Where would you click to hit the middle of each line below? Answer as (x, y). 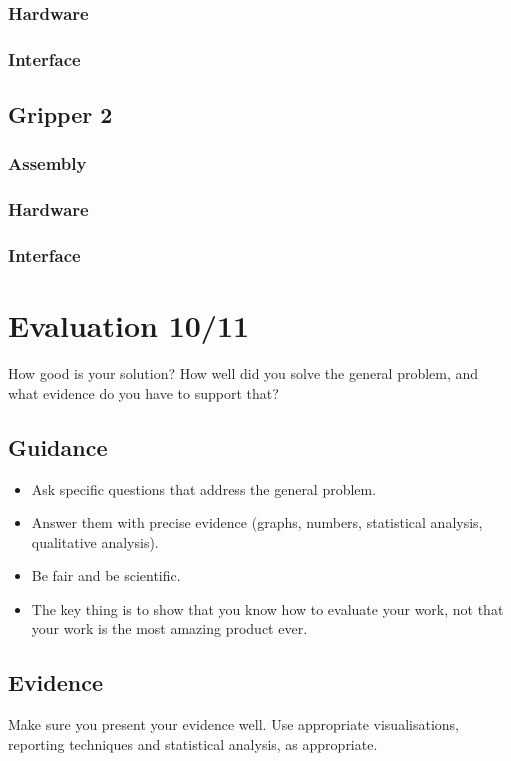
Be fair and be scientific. (106, 575)
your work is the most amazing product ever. (169, 628)
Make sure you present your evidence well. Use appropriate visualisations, (233, 724)
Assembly (47, 163)
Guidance (58, 446)
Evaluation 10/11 (129, 325)
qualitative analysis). (95, 541)
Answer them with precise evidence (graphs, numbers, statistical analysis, (257, 522)
